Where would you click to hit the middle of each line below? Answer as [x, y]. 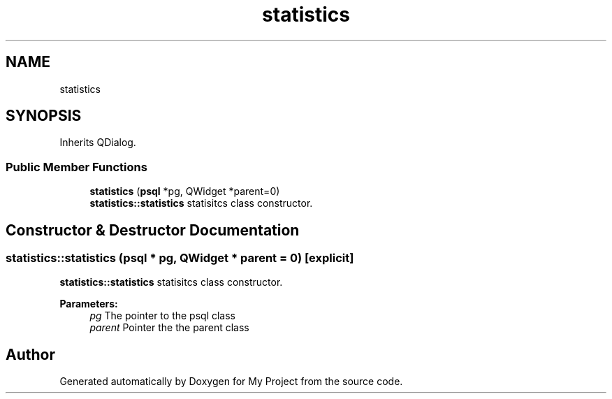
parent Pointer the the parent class [169, 328]
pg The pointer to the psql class [162, 316]
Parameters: [89, 304]
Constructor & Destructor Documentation [153, 230]
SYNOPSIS [44, 116]
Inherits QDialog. [98, 143]
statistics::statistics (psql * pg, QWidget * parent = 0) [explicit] [180, 258]
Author [30, 354]
